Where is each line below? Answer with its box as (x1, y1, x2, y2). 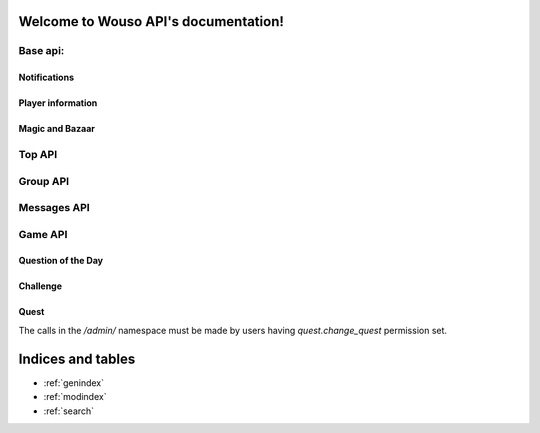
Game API (18, 227, 68, 241)
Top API (18, 147, 58, 161)
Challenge (18, 280, 63, 292)
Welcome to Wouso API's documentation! (18, 13, 285, 30)
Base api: (18, 44, 65, 58)
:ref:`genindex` (43, 376, 105, 389)
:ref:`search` (43, 405, 95, 417)
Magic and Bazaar (18, 123, 95, 135)
